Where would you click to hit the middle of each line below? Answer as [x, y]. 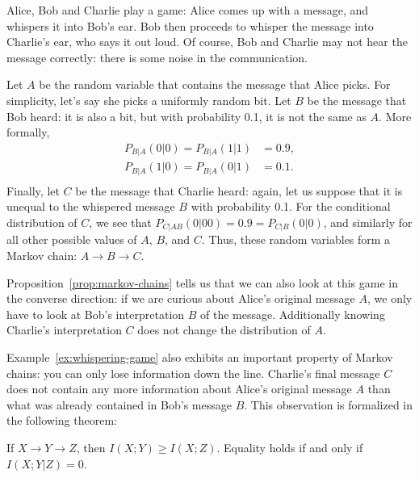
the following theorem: [62, 420]
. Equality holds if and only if [290, 447]
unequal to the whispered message [91, 206]
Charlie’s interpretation [64, 330]
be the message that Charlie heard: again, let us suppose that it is [239, 190]
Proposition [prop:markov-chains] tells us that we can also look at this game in [202, 282]
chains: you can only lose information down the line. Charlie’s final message [193, 373]
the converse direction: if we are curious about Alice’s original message [181, 298]
